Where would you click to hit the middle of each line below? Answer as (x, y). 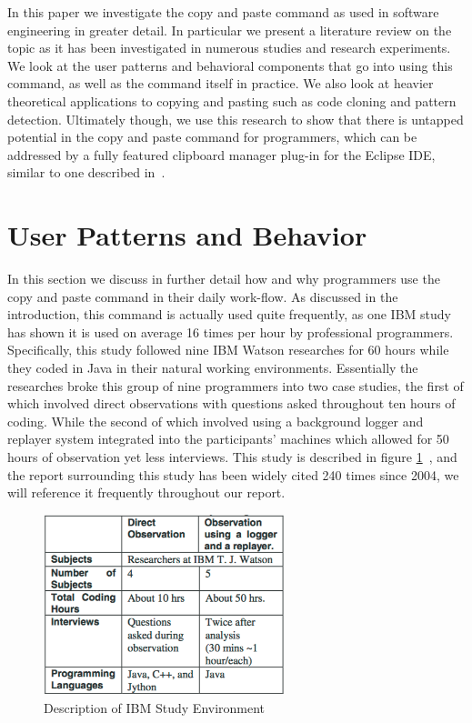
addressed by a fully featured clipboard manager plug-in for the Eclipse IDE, (221, 154)
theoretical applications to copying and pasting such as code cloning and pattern (232, 100)
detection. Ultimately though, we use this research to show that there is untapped (236, 119)
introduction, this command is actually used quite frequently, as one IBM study (229, 314)
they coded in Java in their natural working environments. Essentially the (213, 368)
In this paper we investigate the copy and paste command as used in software (223, 12)
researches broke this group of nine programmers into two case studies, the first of (236, 385)
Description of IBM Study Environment (155, 708)
